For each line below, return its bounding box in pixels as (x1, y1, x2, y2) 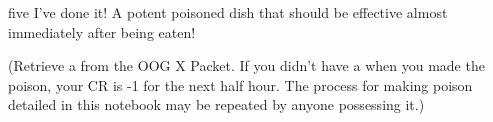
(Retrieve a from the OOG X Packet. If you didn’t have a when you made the (8, 55, 485, 76)
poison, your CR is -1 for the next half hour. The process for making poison (8, 74, 473, 95)
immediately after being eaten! (8, 21, 196, 42)
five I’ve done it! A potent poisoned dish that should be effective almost (8, 2, 448, 22)
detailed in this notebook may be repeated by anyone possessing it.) (8, 94, 425, 115)
